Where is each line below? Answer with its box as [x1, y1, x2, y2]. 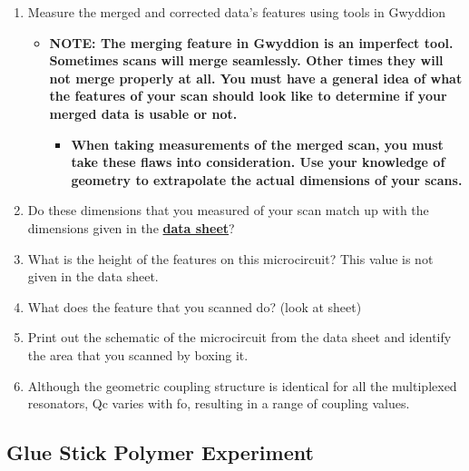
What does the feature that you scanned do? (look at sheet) [27, 297, 362, 316]
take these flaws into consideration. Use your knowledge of [71, 152, 445, 172]
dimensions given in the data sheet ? [27, 218, 235, 237]
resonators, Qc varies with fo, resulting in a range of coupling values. [27, 394, 410, 413]
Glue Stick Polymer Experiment [6, 438, 314, 466]
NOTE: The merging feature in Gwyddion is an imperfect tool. [49, 33, 454, 52]
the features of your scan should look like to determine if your [49, 86, 447, 105]
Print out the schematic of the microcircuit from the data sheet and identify [27, 328, 452, 347]
